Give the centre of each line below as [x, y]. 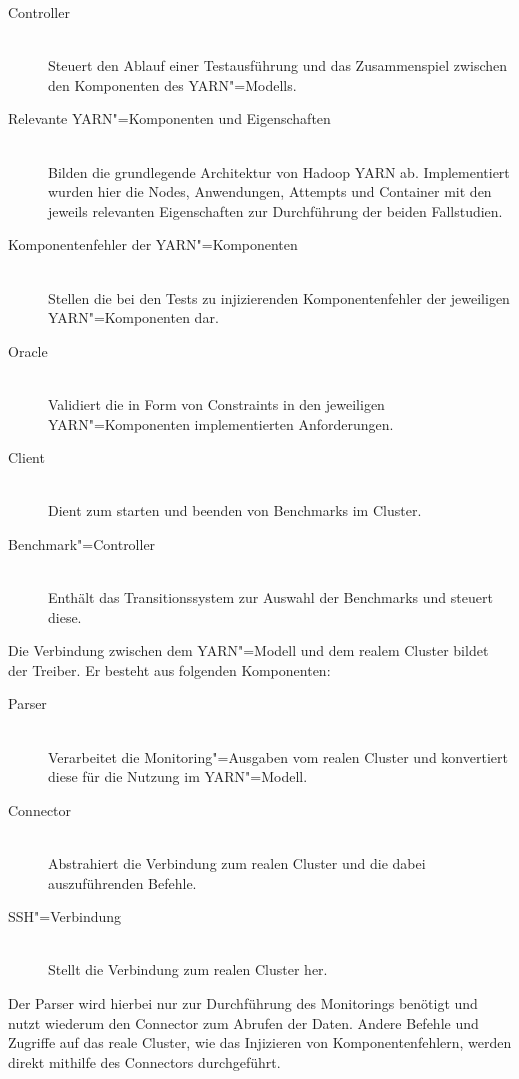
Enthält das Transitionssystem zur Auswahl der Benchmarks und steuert [270, 597]
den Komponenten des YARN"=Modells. [172, 84]
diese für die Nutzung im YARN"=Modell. [178, 776]
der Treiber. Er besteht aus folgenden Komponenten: [169, 669]
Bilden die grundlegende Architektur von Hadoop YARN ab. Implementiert [279, 171]
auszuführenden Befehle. [122, 882]
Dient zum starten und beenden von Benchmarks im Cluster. [235, 510]
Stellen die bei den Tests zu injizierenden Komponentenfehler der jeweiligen [279, 297]
